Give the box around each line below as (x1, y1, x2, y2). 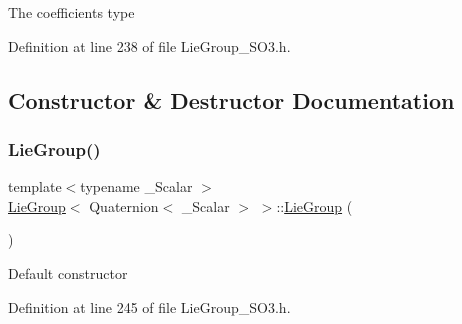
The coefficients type (8, 2, 135, 22)
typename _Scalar (80, 176, 193, 197)
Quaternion (89, 195, 159, 216)
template (8, 176, 62, 197)
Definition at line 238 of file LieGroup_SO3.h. (8, 35, 291, 56)
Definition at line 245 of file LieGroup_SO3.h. (8, 296, 291, 317)
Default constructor (8, 262, 128, 283)
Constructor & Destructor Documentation (8, 84, 455, 115)
